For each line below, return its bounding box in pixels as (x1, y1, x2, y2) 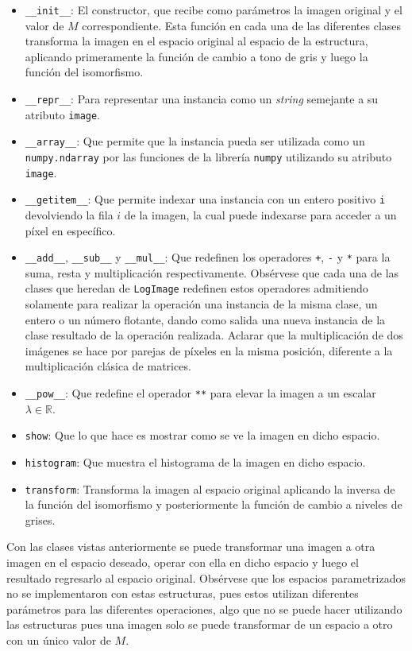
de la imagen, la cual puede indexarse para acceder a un (124, 206, 397, 223)
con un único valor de (6, 632, 111, 648)
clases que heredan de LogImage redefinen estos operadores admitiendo (25, 280, 368, 296)
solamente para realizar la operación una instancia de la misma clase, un (25, 296, 378, 312)
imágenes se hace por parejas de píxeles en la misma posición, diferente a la (25, 342, 393, 358)
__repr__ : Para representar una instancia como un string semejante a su (25, 91, 379, 107)
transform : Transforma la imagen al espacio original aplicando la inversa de (25, 480, 395, 497)
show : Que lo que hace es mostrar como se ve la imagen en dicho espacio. (25, 427, 380, 444)
